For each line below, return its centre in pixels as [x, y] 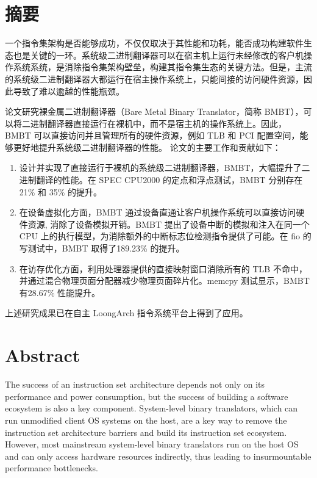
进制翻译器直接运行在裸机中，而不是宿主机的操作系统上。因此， [158, 123]
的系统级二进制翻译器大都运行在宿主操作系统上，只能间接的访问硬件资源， [154, 78]
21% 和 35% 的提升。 [61, 191]
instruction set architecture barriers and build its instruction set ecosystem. [146, 432]
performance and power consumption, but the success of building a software [147, 396]
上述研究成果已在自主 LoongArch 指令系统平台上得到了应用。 [126, 313]
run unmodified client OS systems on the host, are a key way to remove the [146, 420]
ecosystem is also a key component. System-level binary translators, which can [151, 408]
